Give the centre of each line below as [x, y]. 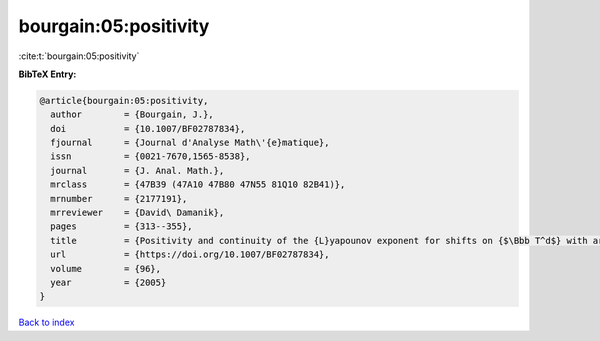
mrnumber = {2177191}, [119, 198]
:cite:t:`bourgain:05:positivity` [79, 56]
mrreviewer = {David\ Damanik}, [137, 213]
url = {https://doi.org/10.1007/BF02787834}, [190, 254]
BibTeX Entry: [47, 74]
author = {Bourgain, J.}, [132, 114]
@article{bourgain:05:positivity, [124, 100]
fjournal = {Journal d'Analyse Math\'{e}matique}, [190, 143]
